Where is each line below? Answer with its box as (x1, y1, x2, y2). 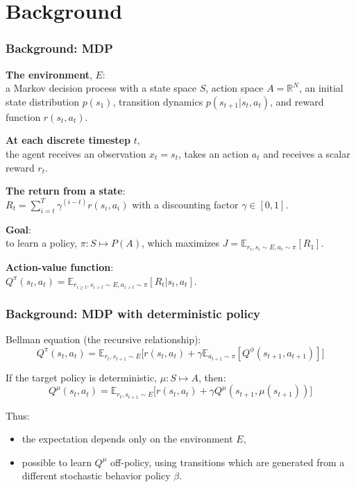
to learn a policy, (6, 236, 78, 250)
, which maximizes (141, 236, 220, 250)
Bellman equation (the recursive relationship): (6, 332, 201, 347)
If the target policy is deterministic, (6, 370, 158, 384)
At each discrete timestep (6, 133, 130, 147)
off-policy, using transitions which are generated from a (110, 454, 345, 469)
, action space (205, 81, 264, 95)
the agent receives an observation (6, 146, 146, 160)
